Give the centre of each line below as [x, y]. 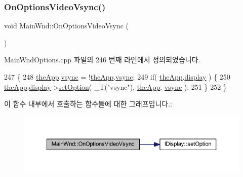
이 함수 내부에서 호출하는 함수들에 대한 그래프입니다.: [88, 104]
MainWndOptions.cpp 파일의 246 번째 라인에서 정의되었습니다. [102, 60]
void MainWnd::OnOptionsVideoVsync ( [67, 26]
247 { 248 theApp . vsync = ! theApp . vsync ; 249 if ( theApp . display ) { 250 [117, 77]
